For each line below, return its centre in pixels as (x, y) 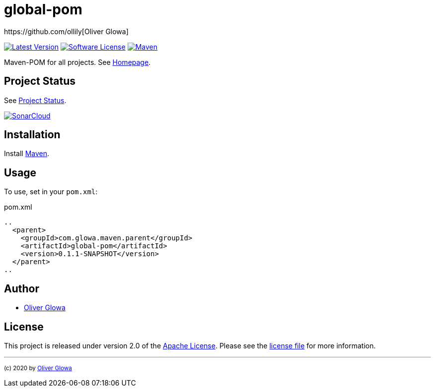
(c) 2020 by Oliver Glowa (38, 368)
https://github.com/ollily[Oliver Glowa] (66, 31)
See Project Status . (35, 100)
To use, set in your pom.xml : (51, 192)
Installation (32, 135)
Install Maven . (27, 154)
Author (22, 288)
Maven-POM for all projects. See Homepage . (77, 62)
